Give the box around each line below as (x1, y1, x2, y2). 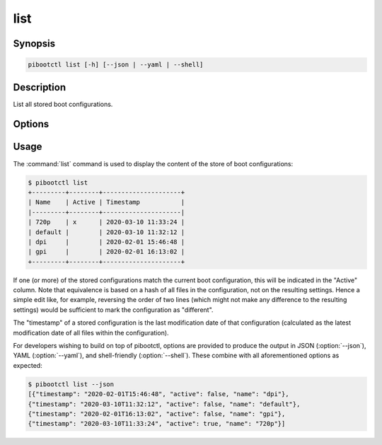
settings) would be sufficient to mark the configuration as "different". (13, 305, 214, 314)
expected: (13, 361, 42, 369)
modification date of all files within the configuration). (13, 328, 169, 337)
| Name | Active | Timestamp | (28, 198, 185, 207)
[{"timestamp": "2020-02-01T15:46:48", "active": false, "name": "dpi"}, (28, 390, 289, 398)
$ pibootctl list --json (28, 380, 115, 388)
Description (13, 81, 66, 93)
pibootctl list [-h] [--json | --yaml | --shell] (28, 61, 204, 69)
